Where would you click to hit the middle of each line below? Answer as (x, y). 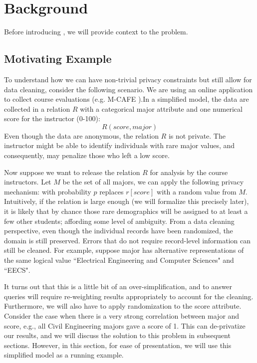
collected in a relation (37, 108)
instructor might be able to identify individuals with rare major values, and (120, 145)
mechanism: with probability (48, 191)
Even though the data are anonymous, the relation (81, 135)
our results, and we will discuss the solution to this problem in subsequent (117, 335)
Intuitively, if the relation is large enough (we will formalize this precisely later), (127, 201)
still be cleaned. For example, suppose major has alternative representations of (124, 250)
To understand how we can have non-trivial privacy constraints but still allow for (128, 79)
